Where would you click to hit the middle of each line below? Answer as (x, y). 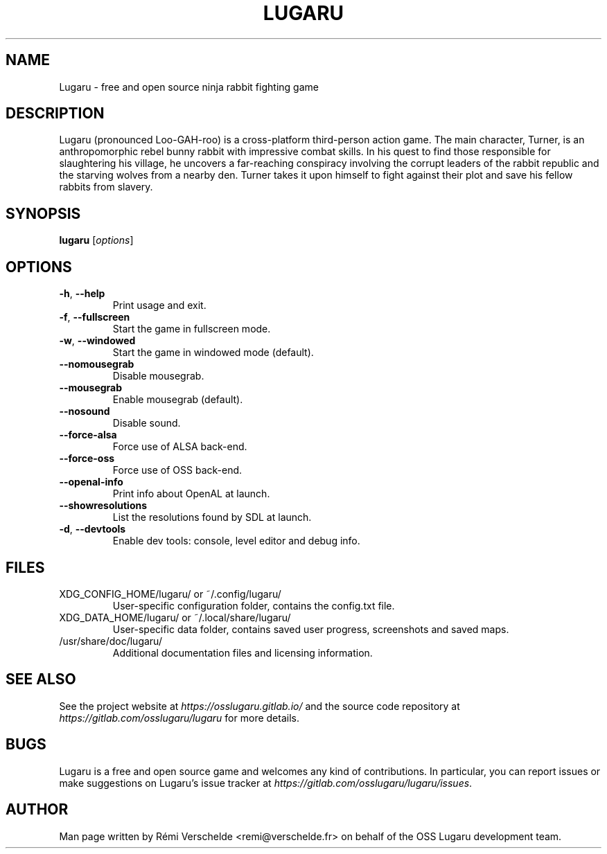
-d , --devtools (93, 529)
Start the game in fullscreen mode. (192, 329)
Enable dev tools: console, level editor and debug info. (236, 541)
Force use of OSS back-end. (177, 470)
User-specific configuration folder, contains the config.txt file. (254, 605)
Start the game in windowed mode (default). (213, 353)
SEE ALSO (41, 679)
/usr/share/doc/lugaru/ (111, 641)
